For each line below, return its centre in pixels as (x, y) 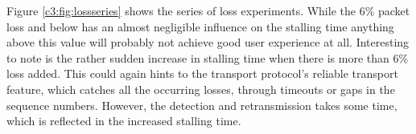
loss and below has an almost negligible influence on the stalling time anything (200, 26)
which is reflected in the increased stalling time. (124, 121)
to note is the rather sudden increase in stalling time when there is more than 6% (208, 57)
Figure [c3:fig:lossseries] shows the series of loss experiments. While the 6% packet (208, 10)
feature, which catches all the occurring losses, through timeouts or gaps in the (201, 89)
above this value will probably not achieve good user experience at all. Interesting (208, 42)
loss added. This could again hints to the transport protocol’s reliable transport (202, 73)
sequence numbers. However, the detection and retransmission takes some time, (202, 105)
